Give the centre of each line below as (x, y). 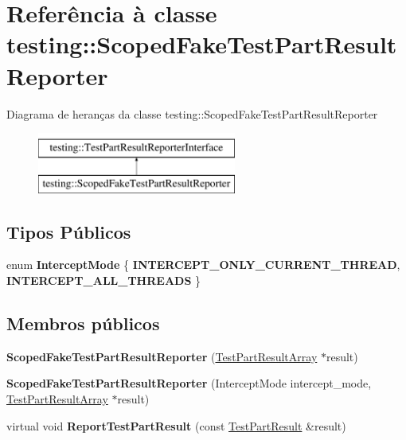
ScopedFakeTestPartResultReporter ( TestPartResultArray (162, 356)
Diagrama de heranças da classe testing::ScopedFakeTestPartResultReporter (192, 113)
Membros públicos (83, 323)
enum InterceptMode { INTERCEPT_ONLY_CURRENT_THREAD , (203, 265)
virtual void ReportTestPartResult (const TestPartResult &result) (176, 425)
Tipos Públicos (69, 231)
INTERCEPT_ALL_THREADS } (104, 280)
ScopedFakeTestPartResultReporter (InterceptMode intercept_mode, (189, 383)
